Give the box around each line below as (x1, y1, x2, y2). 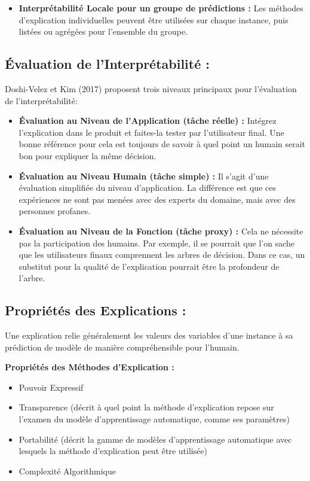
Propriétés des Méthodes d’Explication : (5, 361, 174, 373)
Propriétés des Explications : (5, 301, 186, 319)
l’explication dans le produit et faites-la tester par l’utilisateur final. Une (19, 126, 284, 138)
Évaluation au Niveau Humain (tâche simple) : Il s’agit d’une (19, 169, 269, 182)
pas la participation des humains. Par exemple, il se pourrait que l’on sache (19, 236, 294, 249)
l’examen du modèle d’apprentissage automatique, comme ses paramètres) (19, 413, 290, 425)
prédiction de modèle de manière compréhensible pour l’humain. (5, 340, 240, 353)
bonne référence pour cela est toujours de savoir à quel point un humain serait (19, 138, 306, 150)
